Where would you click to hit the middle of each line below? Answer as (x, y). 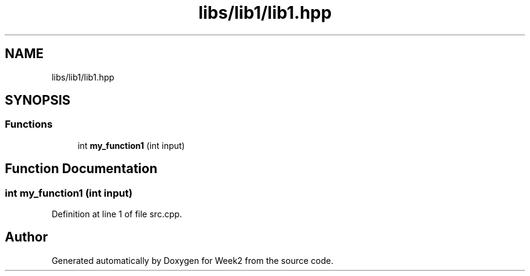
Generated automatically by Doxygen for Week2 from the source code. (192, 260)
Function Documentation (81, 169)
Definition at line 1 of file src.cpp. (117, 214)
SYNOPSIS (38, 100)
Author (26, 237)
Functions (29, 124)
